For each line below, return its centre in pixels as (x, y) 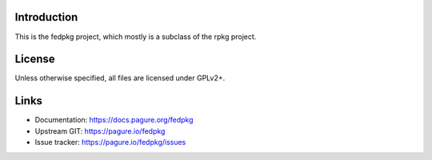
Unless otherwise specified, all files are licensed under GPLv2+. (120, 78)
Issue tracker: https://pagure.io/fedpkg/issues (110, 142)
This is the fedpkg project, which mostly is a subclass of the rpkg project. (136, 37)
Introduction (46, 17)
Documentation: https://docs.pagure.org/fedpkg (114, 120)
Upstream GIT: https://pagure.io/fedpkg (100, 131)
